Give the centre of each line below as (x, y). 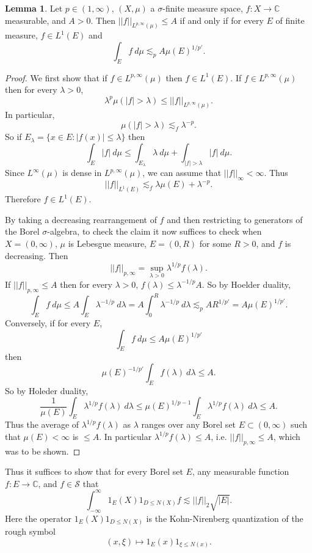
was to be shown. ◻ (43, 451)
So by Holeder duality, (47, 390)
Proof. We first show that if (56, 77)
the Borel (22, 231)
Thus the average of (42, 424)
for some (215, 244)
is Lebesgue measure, (107, 244)
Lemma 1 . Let (34, 8)
